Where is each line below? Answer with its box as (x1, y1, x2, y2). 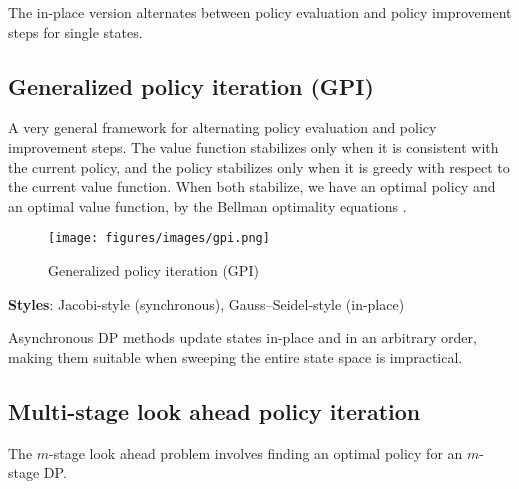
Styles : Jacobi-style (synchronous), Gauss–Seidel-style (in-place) (8, 293, 405, 314)
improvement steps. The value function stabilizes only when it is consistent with (8, 136, 499, 157)
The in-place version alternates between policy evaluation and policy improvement (8, 2, 512, 22)
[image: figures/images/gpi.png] (48, 231, 270, 246)
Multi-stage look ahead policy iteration (8, 395, 421, 426)
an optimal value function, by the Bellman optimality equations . (8, 195, 407, 216)
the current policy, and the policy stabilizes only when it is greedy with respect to (8, 156, 510, 177)
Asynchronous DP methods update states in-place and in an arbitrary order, (8, 327, 477, 348)
